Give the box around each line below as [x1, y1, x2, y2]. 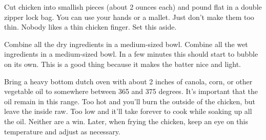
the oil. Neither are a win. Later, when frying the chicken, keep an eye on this [4, 115, 249, 126]
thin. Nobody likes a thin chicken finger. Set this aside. [4, 21, 177, 32]
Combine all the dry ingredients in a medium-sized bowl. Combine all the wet [4, 38, 248, 49]
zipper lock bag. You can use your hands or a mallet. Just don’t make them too [4, 11, 254, 22]
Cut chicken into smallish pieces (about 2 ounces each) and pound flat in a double [4, 2, 262, 12]
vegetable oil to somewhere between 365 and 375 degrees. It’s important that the [4, 86, 258, 97]
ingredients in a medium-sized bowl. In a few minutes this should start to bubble [4, 49, 258, 59]
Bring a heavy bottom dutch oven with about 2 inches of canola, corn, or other [4, 76, 253, 86]
